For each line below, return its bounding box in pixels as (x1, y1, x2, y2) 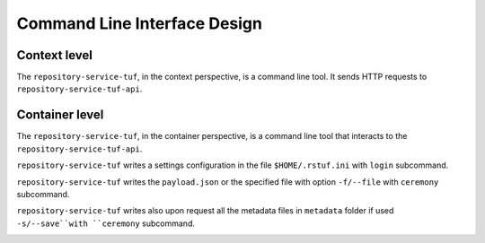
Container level (16, 108, 104, 123)
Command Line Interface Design (16, 13, 262, 33)
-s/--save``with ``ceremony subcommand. (16, 218, 195, 229)
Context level (16, 48, 93, 63)
